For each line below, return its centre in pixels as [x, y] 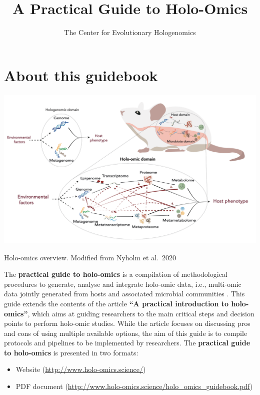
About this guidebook [81, 75]
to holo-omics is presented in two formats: [71, 352]
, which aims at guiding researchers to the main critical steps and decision [141, 313]
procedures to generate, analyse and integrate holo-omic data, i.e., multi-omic [123, 284]
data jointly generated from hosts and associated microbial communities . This [124, 294]
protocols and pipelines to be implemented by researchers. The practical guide [127, 343]
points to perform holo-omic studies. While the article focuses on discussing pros [127, 323]
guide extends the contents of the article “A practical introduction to [116, 303]
